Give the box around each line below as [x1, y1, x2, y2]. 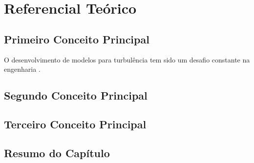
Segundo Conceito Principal [4, 88, 148, 103]
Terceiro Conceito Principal [4, 116, 147, 131]
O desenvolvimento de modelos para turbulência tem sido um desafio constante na [4, 54, 250, 64]
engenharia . [4, 64, 41, 74]
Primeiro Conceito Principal [4, 31, 149, 46]
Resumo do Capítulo [4, 145, 110, 160]
